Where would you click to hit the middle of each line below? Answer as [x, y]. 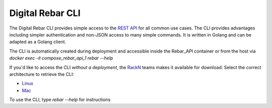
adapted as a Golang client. [38, 42]
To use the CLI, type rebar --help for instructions [60, 99]
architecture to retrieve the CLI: [42, 74]
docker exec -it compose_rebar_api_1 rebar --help [61, 58]
